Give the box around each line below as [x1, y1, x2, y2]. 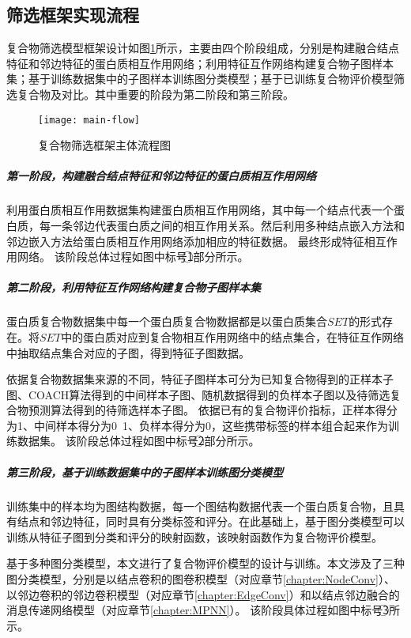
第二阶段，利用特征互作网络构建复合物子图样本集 [6, 279, 261, 296]
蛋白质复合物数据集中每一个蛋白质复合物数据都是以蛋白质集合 [6, 313, 327, 330]
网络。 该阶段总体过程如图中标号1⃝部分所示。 [17, 248, 249, 265]
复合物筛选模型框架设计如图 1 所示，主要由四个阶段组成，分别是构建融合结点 [6, 40, 399, 56]
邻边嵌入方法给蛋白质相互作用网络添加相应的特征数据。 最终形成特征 [6, 232, 364, 249]
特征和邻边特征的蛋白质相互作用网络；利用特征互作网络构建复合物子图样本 [6, 55, 394, 71]
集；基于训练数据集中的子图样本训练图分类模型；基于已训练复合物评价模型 [6, 70, 394, 87]
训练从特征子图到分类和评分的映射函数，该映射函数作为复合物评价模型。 [6, 528, 383, 545]
